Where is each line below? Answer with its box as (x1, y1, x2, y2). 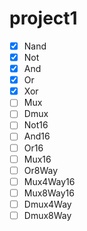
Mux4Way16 (23, 175, 76, 187)
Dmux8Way (23, 209, 72, 221)
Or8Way (23, 164, 59, 176)
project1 (9, 7, 78, 30)
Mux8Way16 (23, 187, 75, 199)
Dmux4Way (23, 198, 72, 210)
